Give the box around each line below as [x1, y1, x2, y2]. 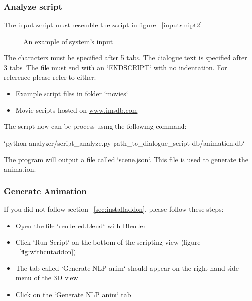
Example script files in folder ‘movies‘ [15, 88, 128, 99]
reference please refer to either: [4, 72, 96, 82]
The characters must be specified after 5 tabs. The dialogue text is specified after [4, 52, 247, 63]
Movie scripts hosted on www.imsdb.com [15, 104, 138, 115]
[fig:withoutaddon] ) [19, 246, 76, 256]
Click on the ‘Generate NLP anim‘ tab [15, 289, 131, 299]
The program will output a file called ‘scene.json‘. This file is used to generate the [4, 154, 249, 164]
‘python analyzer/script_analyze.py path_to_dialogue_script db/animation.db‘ [4, 137, 245, 148]
